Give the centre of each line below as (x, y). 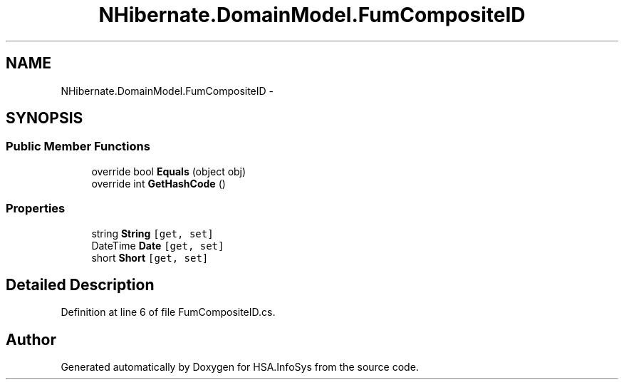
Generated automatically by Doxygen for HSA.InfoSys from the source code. (240, 367)
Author (31, 339)
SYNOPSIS (45, 118)
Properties (36, 209)
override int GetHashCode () (158, 183)
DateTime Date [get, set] (158, 245)
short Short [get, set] (150, 257)
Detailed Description (80, 284)
